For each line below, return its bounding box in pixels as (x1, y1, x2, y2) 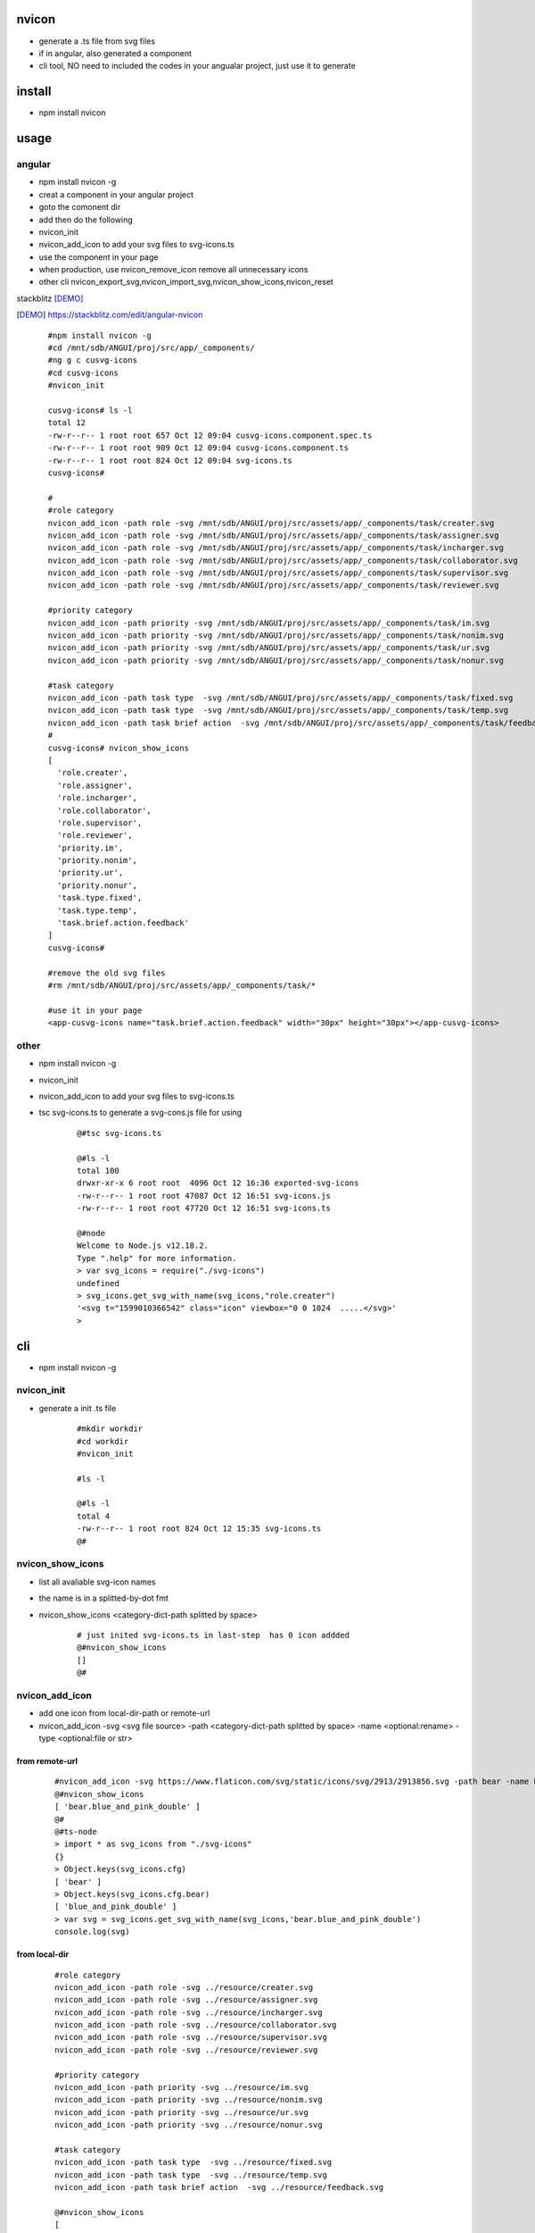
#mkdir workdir (77, 1424, 144, 1434)
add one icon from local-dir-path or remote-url (38, 1708, 210, 1719)
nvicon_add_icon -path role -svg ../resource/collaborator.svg (54, 2020, 337, 2030)
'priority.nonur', (56, 880, 138, 891)
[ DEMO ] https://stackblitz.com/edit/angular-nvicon (16, 309, 203, 321)
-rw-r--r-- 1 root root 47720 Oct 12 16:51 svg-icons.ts (77, 1203, 332, 1214)
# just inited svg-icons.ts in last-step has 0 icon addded (77, 1630, 350, 1640)
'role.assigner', (56, 780, 133, 790)
